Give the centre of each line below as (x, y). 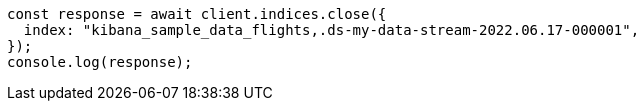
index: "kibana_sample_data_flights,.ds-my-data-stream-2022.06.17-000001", (331, 30)
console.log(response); (100, 62)
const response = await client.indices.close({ (197, 14)
